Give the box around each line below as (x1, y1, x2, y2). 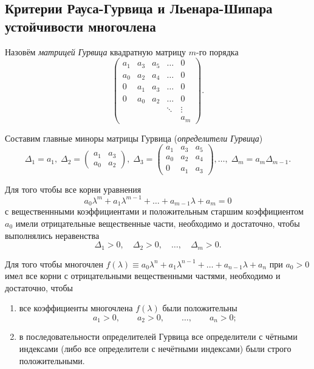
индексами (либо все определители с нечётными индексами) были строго (19, 342, 292, 355)
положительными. (19, 354, 85, 367)
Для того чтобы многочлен (5, 257, 103, 270)
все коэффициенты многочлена (19, 302, 133, 314)
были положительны (162, 302, 237, 314)
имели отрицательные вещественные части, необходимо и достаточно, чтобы (15, 216, 300, 229)
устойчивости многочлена (5, 16, 156, 35)
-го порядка (196, 45, 239, 58)
